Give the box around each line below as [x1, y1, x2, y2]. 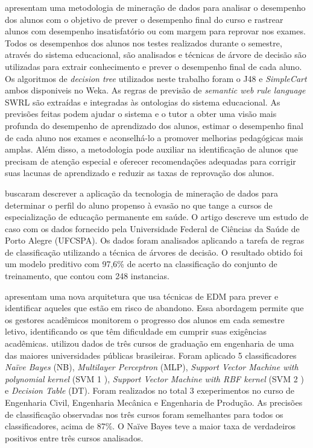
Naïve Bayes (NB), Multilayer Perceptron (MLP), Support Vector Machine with [5, 361, 299, 373]
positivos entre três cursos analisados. [5, 431, 144, 444]
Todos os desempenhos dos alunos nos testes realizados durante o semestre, [5, 36, 282, 49]
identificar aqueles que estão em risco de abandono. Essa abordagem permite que [5, 301, 304, 314]
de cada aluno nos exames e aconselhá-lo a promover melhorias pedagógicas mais [5, 131, 303, 144]
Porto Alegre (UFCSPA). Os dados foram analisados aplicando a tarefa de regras [5, 234, 305, 247]
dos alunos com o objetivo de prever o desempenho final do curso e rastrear [5, 13, 283, 25]
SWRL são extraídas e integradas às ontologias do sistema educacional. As [5, 95, 280, 108]
